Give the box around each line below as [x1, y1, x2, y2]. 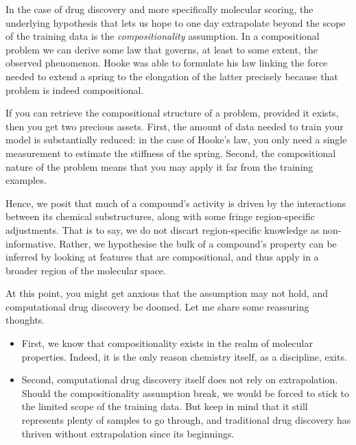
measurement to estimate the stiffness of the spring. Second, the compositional [5, 145, 336, 160]
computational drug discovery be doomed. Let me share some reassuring [5, 299, 309, 313]
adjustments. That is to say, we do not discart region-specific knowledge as [5, 222, 320, 237]
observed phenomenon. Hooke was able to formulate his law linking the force [5, 56, 328, 70]
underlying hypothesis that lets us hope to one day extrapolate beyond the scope [5, 15, 346, 29]
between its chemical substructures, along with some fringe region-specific [5, 209, 315, 224]
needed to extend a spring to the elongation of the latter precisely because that [5, 69, 338, 83]
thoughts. [5, 313, 45, 327]
